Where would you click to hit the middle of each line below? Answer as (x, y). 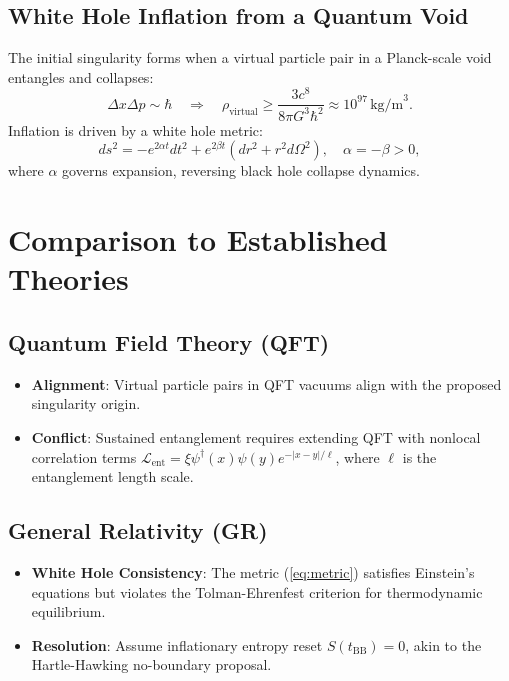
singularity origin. (86, 403)
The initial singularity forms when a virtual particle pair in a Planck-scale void (250, 57)
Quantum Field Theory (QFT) (169, 342)
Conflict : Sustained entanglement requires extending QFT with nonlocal (256, 437)
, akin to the (443, 644)
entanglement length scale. (112, 476)
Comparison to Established (198, 239)
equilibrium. (68, 611)
